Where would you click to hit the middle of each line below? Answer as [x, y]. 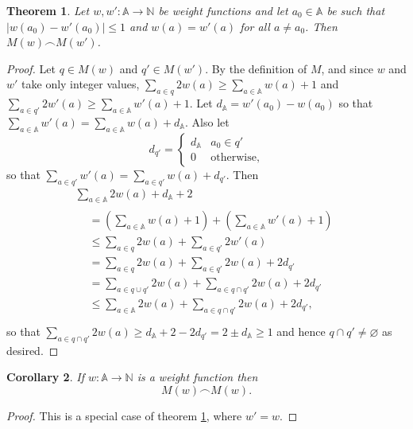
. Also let [207, 121]
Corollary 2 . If [45, 377]
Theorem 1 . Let [48, 10]
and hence [301, 331]
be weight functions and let [223, 10]
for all [255, 26]
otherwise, [235, 158]
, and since [347, 68]
